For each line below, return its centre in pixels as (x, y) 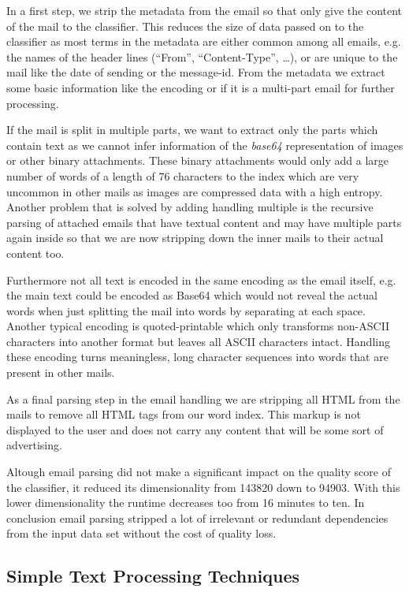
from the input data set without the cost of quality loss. (141, 533)
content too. (35, 253)
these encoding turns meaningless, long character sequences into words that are (197, 357)
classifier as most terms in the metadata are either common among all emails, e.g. (204, 41)
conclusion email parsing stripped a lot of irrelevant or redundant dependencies (197, 518)
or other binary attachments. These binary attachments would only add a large (197, 160)
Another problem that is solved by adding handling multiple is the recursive (190, 207)
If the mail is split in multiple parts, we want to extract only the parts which (192, 130)
